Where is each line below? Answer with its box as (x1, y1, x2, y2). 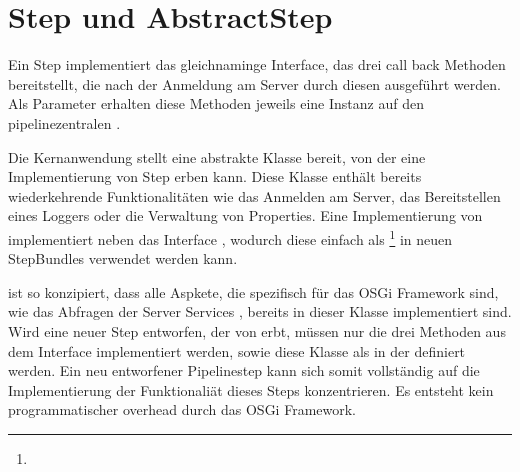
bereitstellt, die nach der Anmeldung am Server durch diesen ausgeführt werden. (8, 73, 501, 94)
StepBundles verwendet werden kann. (8, 248, 238, 269)
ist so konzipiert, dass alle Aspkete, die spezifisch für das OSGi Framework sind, (8, 281, 499, 302)
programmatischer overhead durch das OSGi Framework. (8, 399, 357, 420)
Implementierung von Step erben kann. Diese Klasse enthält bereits (8, 166, 422, 187)
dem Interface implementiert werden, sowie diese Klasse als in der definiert (8, 340, 466, 361)
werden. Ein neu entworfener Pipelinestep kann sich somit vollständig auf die (8, 360, 480, 381)
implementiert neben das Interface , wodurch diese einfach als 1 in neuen (8, 225, 453, 249)
